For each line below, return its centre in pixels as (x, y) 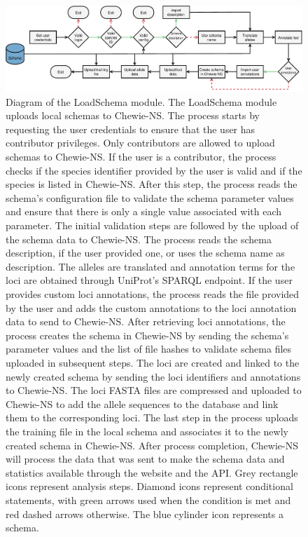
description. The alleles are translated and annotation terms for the (150, 266)
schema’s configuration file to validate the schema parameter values (150, 197)
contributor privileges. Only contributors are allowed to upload (140, 143)
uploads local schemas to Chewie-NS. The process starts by (133, 115)
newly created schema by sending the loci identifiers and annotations (153, 376)
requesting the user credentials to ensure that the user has (131, 129)
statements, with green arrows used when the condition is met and (148, 499)
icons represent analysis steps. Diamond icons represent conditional (149, 486)
